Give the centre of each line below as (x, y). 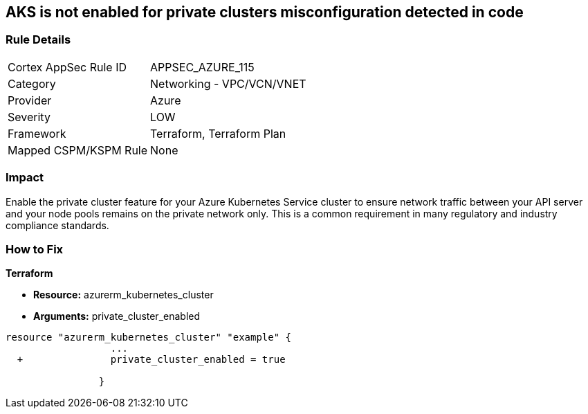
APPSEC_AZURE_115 (202, 67)
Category (32, 83)
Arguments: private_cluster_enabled (117, 316)
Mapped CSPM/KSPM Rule (78, 150)
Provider (30, 100)
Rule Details (38, 40)
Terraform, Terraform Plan (218, 133)
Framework (37, 133)
